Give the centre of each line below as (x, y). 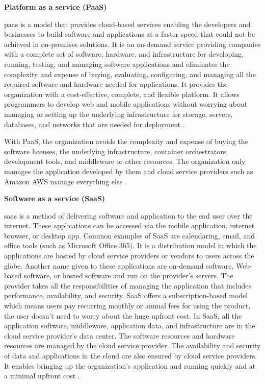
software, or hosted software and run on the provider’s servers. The (128, 275)
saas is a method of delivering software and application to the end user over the (128, 215)
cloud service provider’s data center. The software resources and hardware (120, 335)
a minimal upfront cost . (42, 376)
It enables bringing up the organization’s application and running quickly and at (130, 365)
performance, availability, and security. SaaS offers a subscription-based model (126, 295)
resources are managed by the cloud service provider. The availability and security (132, 345)
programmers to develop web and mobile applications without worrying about (126, 104)
